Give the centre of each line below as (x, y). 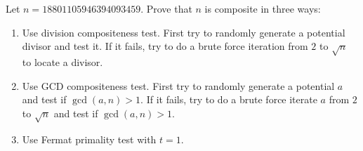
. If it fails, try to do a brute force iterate (229, 99)
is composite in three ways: (263, 8)
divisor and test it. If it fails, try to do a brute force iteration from (165, 46)
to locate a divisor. (62, 61)
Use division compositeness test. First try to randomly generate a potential (184, 32)
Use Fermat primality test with (89, 139)
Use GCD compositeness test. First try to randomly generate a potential (178, 85)
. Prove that (166, 8)
